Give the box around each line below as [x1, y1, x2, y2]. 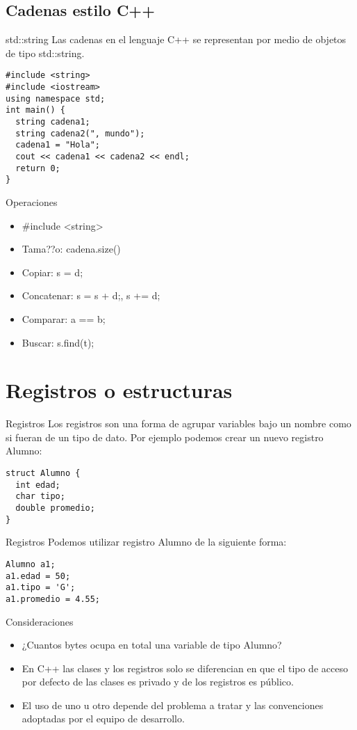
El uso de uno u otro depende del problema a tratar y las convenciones [22, 697, 324, 712]
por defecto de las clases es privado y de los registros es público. [22, 674, 294, 689]
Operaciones [6, 194, 58, 209]
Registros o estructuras [6, 376, 233, 404]
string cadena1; [15, 117, 90, 127]
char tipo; [15, 491, 65, 502]
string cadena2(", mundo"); [15, 128, 145, 138]
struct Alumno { [6, 468, 81, 479]
